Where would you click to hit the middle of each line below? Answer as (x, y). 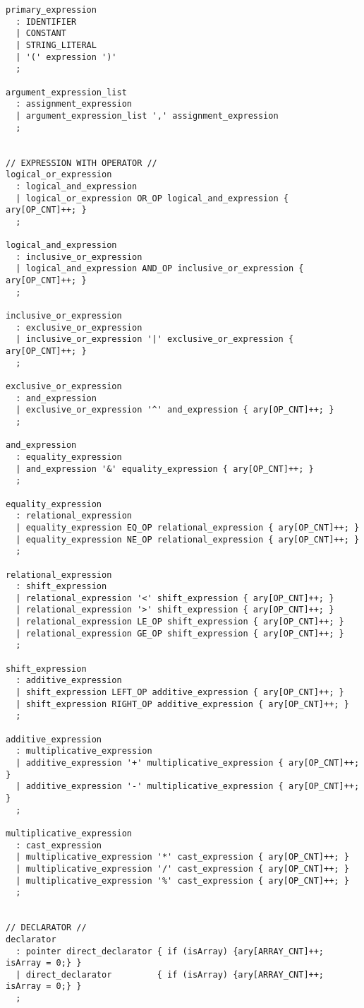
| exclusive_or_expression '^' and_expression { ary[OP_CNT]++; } (175, 410)
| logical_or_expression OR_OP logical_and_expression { (152, 198)
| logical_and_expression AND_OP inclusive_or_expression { (160, 269)
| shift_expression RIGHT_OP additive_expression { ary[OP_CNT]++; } (182, 704)
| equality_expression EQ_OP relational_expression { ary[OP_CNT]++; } (188, 527)
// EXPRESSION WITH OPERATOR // (81, 163)
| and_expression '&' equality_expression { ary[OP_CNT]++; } (165, 469)
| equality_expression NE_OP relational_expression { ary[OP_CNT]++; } (188, 539)
